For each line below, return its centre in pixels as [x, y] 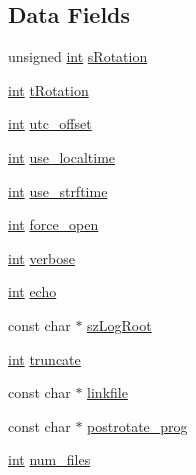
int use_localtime [62, 156]
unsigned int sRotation [78, 56]
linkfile [107, 392]
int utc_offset [50, 123]
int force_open [53, 224]
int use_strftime [58, 190]
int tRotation [48, 89]
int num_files [49, 459]
